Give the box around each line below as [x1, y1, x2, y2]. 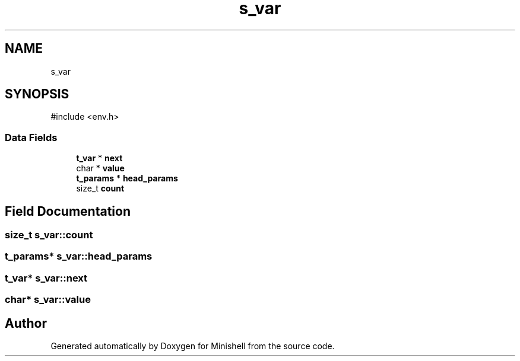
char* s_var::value [5, 293, 91, 306]
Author [5, 315, 47, 331]
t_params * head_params [76, 173, 178, 184]
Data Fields [5, 131, 58, 143]
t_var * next [76, 153, 123, 164]
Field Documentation [5, 203, 131, 219]
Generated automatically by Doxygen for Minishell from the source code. [50, 341, 335, 351]
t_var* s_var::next [5, 271, 88, 284]
